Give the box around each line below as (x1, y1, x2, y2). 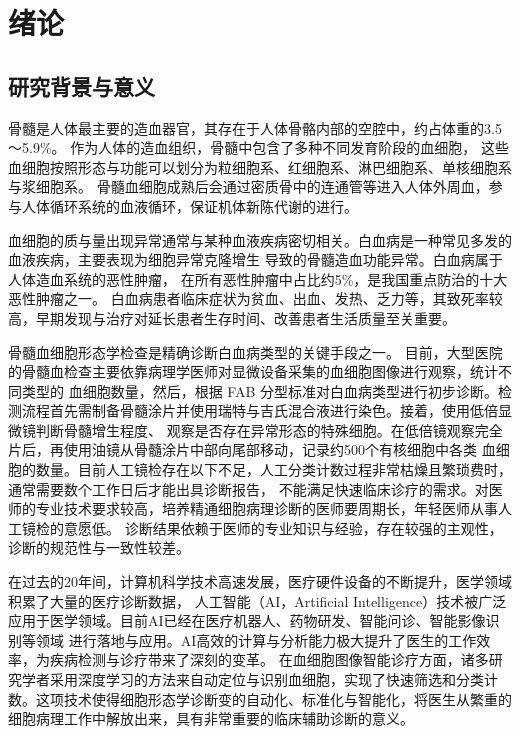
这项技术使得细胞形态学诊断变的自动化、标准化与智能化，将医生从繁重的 (35, 688, 512, 709)
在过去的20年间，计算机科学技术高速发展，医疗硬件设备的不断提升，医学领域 (8, 571, 512, 592)
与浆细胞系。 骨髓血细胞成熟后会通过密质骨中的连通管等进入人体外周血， (8, 176, 489, 197)
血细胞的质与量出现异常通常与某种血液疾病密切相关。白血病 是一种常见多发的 (8, 229, 512, 250)
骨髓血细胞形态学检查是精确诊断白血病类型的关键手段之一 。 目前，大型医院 (8, 341, 503, 362)
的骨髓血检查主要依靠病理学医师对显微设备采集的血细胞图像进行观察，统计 (8, 361, 498, 382)
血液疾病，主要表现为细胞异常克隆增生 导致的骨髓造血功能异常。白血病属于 (8, 249, 503, 270)
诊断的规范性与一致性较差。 (8, 537, 190, 558)
